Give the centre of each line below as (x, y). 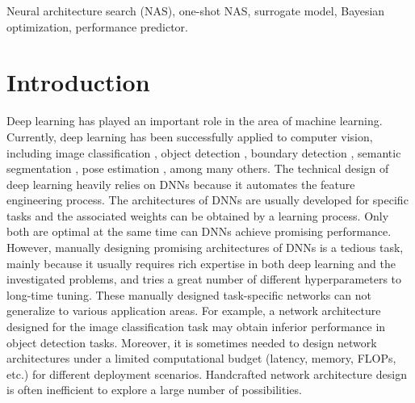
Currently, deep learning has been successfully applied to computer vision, (190, 136)
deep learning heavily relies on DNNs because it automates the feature (181, 184)
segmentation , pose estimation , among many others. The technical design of (198, 168)
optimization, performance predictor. (97, 26)
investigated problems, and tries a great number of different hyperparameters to (204, 279)
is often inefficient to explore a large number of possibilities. (154, 390)
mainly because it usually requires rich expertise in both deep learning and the (201, 263)
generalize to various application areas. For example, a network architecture (194, 311)
